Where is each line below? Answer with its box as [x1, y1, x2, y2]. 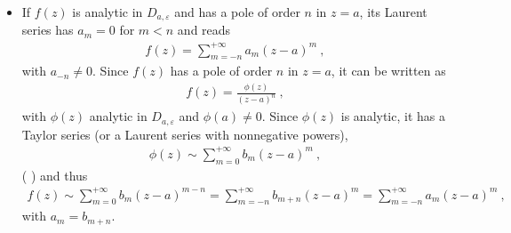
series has [21, 20, 74, 39]
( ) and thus [21, 165, 88, 184]
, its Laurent [359, 3, 427, 20]
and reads [177, 20, 231, 39]
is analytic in [72, 3, 143, 20]
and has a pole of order [174, 3, 300, 20]
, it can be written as [331, 61, 446, 80]
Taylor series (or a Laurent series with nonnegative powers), [21, 125, 348, 143]
